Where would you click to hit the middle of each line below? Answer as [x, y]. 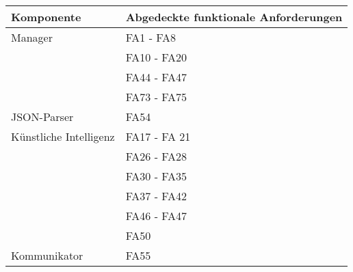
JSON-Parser [42, 117]
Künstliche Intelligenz [63, 136]
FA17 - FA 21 [158, 136]
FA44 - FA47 [156, 77]
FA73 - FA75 [156, 97]
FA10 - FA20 [156, 57]
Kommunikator [47, 255]
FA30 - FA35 [156, 176]
